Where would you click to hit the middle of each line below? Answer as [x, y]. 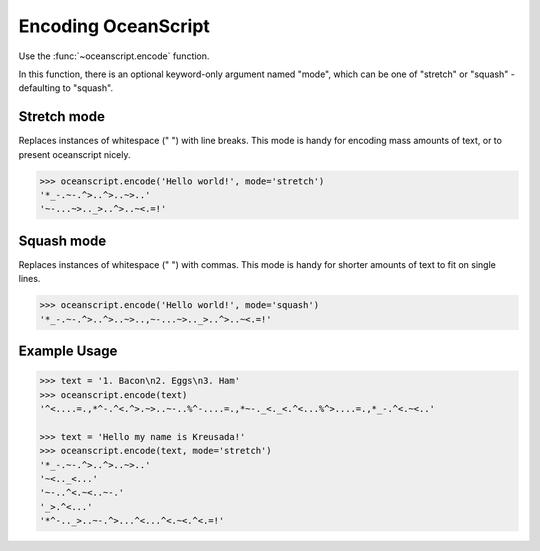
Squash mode [62, 240]
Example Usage [68, 351]
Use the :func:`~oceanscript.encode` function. [114, 56]
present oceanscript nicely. [74, 154]
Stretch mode [61, 116]
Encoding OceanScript [114, 26]
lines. [29, 279]
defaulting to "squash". [66, 88]
